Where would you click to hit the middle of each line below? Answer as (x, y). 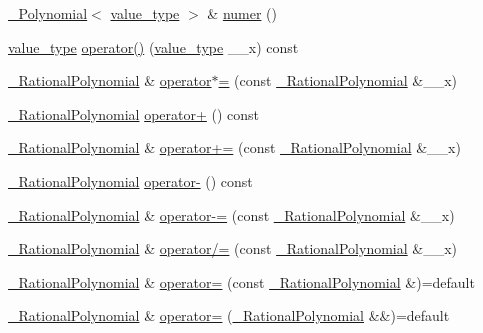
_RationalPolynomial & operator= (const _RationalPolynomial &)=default (241, 281)
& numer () (242, 13)
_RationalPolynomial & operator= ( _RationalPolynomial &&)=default (229, 315)
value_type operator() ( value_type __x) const (153, 46)
